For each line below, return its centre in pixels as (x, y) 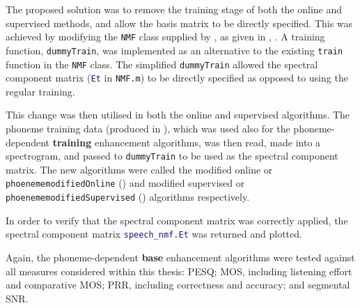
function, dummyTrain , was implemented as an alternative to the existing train (174, 50)
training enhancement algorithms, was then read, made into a (187, 142)
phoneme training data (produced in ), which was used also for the (148, 128)
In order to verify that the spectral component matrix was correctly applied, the (177, 220)
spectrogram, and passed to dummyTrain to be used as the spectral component (172, 156)
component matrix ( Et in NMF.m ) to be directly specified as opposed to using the (177, 78)
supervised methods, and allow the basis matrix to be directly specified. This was (179, 23)
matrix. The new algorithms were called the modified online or (139, 169)
